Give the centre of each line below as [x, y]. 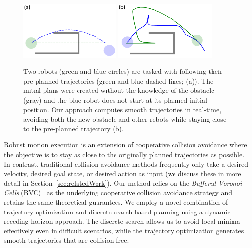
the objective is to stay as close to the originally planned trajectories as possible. [124, 154]
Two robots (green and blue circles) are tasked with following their [123, 71]
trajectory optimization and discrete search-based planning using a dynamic [117, 211]
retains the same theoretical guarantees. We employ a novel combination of [116, 202]
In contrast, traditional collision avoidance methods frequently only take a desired [126, 164]
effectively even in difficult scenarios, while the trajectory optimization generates [124, 230]
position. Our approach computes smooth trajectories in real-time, [123, 109]
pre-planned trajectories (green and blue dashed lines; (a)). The [118, 80]
